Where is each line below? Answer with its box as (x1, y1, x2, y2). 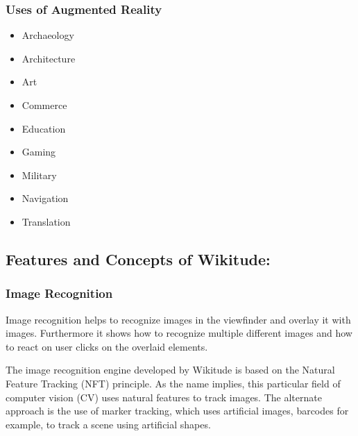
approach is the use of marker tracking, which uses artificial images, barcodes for (6, 403, 349, 418)
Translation (22, 214, 71, 228)
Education (22, 121, 66, 135)
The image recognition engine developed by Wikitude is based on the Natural (6, 362, 335, 377)
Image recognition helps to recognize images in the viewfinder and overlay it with (6, 312, 351, 326)
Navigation (22, 191, 69, 206)
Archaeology (22, 28, 74, 42)
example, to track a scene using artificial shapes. (6, 417, 211, 431)
